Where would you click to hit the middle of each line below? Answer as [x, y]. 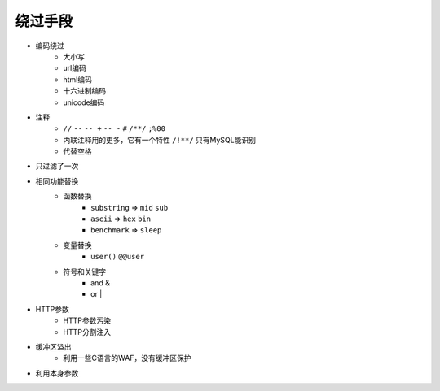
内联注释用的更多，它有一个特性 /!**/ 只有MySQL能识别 [160, 140]
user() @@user [118, 257]
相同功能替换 [57, 181]
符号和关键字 [84, 272]
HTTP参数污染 [87, 320]
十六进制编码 [84, 91]
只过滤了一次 [57, 166]
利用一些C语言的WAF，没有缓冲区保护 [127, 358]
